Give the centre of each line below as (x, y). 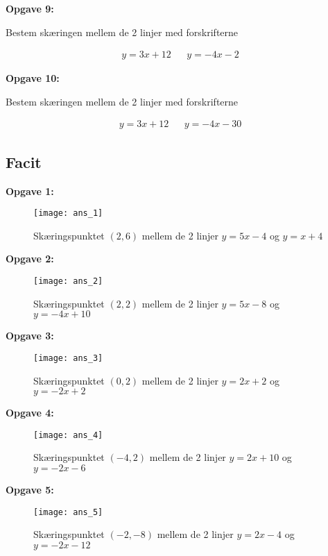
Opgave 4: (30, 413)
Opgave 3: (30, 336)
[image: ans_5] (68, 512)
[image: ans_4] (68, 435)
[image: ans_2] (68, 281)
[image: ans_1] (68, 213)
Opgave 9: (30, 8)
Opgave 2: (30, 259)
